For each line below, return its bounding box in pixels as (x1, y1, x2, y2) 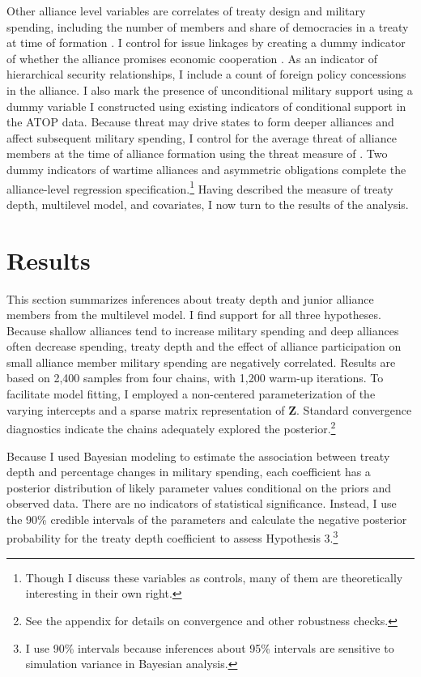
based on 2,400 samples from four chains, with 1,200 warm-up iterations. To (6, 369, 384, 386)
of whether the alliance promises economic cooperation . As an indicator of (6, 49, 378, 66)
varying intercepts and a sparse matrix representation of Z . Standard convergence (6, 401, 412, 418)
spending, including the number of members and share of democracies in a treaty (6, 18, 409, 35)
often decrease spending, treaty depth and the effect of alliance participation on (6, 338, 402, 355)
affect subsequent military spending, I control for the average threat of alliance (6, 129, 397, 146)
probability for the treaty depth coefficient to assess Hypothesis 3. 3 (6, 527, 338, 547)
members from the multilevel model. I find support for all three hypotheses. (6, 306, 381, 323)
